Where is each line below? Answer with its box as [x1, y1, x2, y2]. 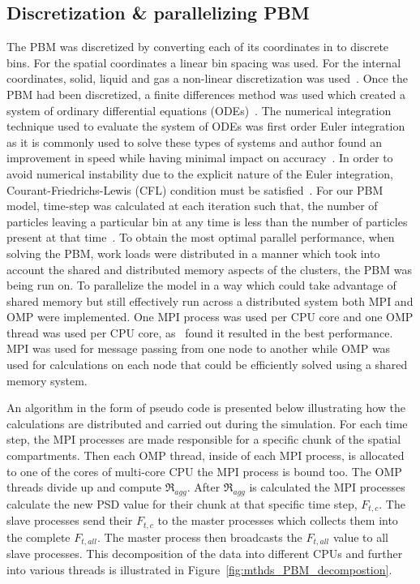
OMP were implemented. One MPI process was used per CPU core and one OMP [6, 308, 414, 325]
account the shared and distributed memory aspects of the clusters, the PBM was [6, 260, 412, 277]
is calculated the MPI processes [249, 479, 405, 496]
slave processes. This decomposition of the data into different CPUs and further [6, 545, 403, 562]
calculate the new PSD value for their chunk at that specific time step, [6, 496, 358, 513]
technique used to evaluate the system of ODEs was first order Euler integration [6, 118, 405, 135]
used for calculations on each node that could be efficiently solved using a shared [6, 356, 408, 373]
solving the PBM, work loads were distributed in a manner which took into [6, 244, 380, 261]
